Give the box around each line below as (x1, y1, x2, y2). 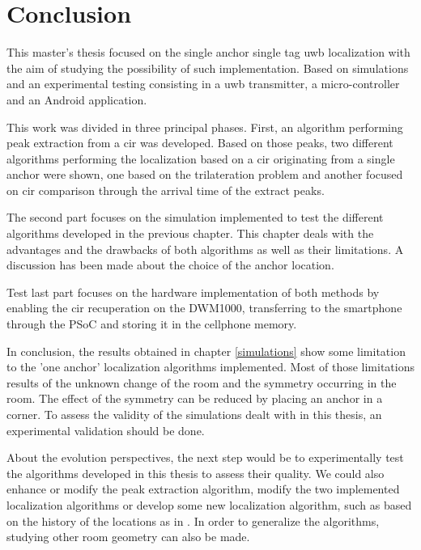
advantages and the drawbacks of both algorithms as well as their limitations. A (6, 240, 404, 257)
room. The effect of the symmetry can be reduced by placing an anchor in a (6, 390, 383, 407)
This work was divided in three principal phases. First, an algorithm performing (6, 118, 403, 135)
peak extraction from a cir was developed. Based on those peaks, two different (6, 134, 393, 151)
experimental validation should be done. (6, 421, 205, 438)
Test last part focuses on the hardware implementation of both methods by (6, 283, 380, 300)
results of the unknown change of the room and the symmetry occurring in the (6, 374, 397, 391)
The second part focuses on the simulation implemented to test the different (6, 209, 384, 226)
